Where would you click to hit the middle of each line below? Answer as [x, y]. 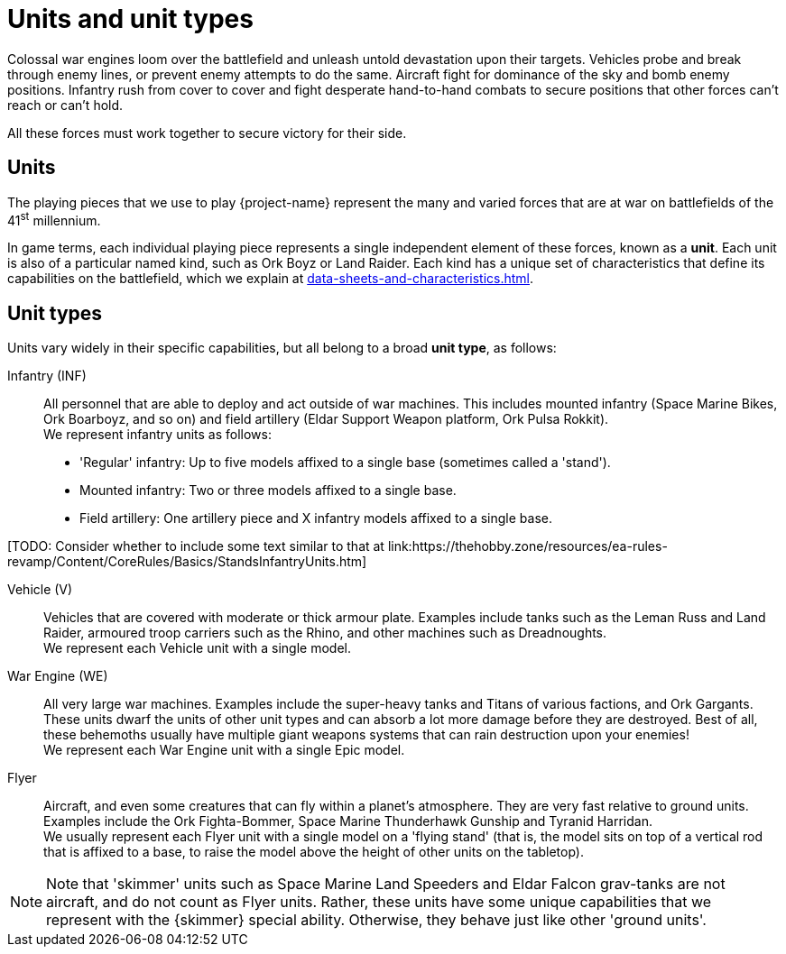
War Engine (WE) [58, 676]
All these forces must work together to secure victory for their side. [207, 133]
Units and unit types [130, 19]
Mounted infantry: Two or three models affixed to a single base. [268, 491]
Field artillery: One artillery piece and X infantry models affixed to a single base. [316, 518]
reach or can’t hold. [65, 105]
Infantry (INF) [47, 376]
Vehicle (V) [40, 590]
